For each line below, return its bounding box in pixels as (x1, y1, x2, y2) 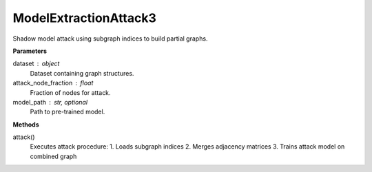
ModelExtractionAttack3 (12, 10, 156, 25)
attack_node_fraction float (12, 79, 94, 87)
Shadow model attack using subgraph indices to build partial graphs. (12, 34, 208, 43)
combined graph (30, 152, 77, 160)
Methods (12, 120, 39, 129)
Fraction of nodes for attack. (30, 88, 111, 96)
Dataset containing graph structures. (30, 69, 134, 77)
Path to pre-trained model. (30, 107, 105, 116)
